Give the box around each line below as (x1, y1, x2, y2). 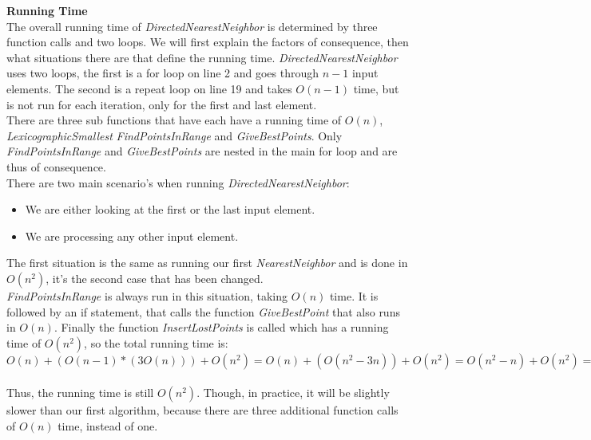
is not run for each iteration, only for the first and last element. (6, 96, 317, 112)
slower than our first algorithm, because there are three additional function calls (6, 402, 399, 418)
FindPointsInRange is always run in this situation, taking (6, 287, 288, 304)
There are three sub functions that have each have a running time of (6, 112, 342, 128)
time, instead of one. (58, 417, 158, 434)
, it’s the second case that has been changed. (46, 269, 264, 286)
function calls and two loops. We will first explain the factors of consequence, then (6, 33, 409, 50)
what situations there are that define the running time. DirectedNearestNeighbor (6, 49, 398, 65)
